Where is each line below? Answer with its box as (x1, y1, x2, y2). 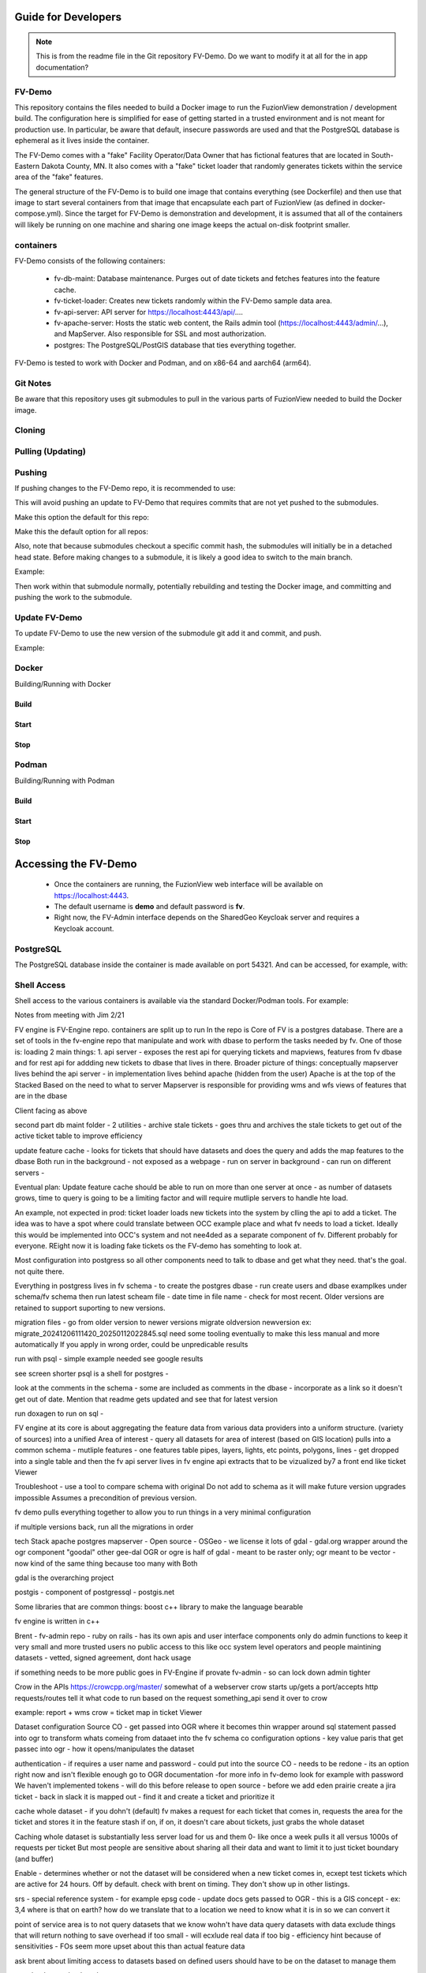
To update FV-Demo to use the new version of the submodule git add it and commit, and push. (14, 628, 322, 638)
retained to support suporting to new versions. (14, 1303, 166, 1312)
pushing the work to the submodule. (14, 593, 133, 602)
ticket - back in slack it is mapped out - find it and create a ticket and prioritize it (14, 1791, 275, 1801)
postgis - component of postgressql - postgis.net (14, 1587, 175, 1597)
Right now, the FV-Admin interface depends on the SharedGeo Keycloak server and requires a (54, 912, 360, 923)
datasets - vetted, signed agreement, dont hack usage (14, 1653, 192, 1663)
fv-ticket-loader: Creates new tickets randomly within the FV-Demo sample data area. (54, 296, 333, 305)
